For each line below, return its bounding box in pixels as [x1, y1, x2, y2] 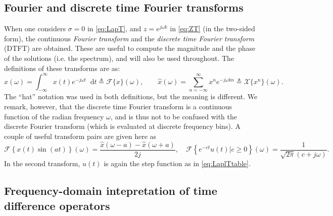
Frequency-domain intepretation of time [4, 183, 217, 198]
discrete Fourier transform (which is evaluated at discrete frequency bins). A [4, 121, 241, 131]
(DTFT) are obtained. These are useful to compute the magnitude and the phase [4, 43, 256, 53]
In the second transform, [4, 158, 80, 169]
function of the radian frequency [4, 111, 104, 121]
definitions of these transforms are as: [4, 62, 120, 73]
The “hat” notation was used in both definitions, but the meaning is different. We [4, 91, 258, 102]
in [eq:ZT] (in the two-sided [170, 23, 255, 34]
